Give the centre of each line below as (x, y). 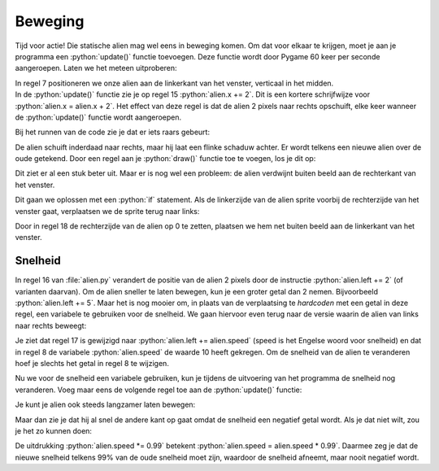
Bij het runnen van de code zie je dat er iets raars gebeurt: (113, 132)
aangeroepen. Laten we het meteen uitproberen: (96, 68)
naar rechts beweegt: (51, 325)
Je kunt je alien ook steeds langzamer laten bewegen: (105, 405)
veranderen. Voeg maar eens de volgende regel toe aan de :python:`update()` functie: (159, 390)
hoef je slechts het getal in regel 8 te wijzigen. (92, 364)
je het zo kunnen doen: (54, 431)
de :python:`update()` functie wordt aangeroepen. (98, 117)
